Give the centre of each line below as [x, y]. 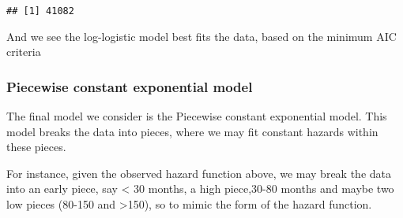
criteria [24, 52]
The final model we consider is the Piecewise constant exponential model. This [197, 116]
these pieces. [36, 147]
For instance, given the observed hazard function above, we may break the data [199, 173]
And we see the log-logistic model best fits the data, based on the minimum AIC [201, 36]
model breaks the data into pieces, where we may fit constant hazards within [192, 131]
